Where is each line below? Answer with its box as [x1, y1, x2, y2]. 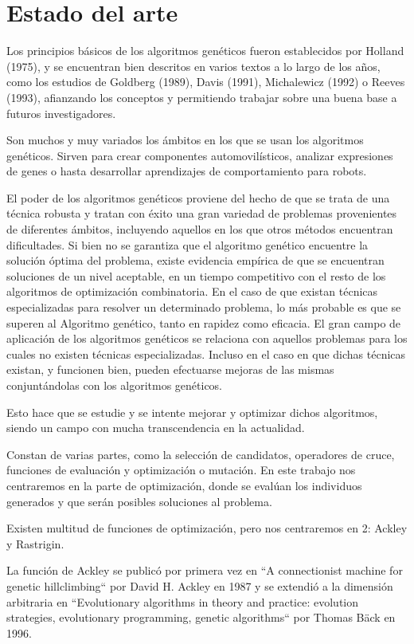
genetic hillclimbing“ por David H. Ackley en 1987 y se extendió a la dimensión [6, 577, 393, 594]
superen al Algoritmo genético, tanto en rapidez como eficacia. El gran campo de [6, 314, 401, 331]
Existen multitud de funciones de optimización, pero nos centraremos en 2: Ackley [6, 520, 408, 536]
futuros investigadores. [6, 104, 116, 121]
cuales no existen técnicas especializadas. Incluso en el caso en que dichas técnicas [6, 345, 406, 362]
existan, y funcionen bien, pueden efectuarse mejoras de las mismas [6, 361, 334, 378]
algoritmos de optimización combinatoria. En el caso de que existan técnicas [6, 283, 378, 300]
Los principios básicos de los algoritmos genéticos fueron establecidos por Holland [6, 42, 404, 59]
